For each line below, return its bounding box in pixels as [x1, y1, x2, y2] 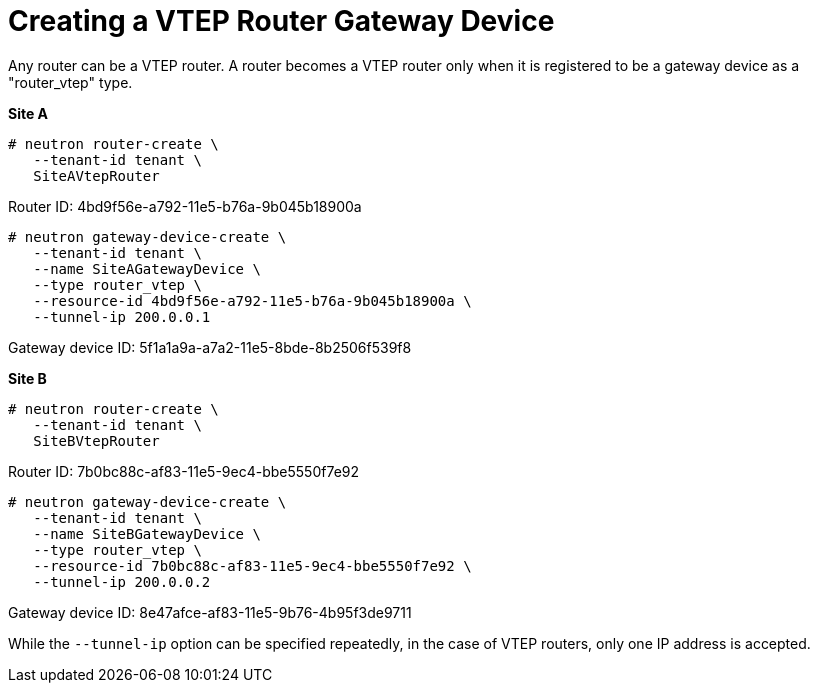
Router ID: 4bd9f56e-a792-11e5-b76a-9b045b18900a [8, 197, 362, 215]
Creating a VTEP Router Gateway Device [8, 4, 555, 38]
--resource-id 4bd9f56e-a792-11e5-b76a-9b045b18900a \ [33, 292, 472, 309]
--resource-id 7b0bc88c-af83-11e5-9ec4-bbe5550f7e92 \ [33, 557, 472, 574]
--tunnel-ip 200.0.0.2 [33, 573, 211, 590]
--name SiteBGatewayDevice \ [33, 525, 261, 542]
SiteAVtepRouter [33, 167, 160, 184]
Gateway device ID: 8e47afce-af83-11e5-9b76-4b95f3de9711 [8, 603, 412, 621]
